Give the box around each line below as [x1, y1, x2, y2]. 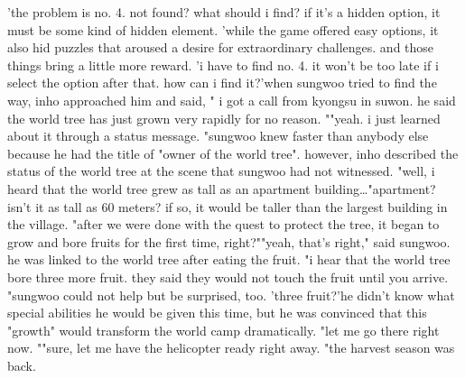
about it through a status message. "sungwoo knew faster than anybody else [7, 126, 429, 145]
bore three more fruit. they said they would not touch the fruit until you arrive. [7, 267, 449, 286]
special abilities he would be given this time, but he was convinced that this [7, 303, 427, 322]
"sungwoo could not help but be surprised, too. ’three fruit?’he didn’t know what [7, 285, 455, 304]
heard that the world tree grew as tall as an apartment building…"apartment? [7, 179, 436, 198]
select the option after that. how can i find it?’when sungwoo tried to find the [7, 73, 437, 92]
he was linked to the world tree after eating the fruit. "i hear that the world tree [7, 250, 451, 269]
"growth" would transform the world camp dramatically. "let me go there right [7, 320, 440, 339]
